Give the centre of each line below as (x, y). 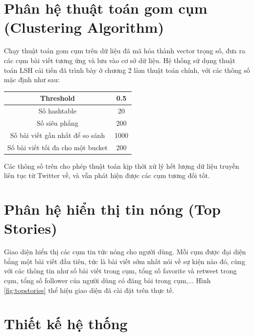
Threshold (58, 98)
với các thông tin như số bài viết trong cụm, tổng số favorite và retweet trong (120, 271)
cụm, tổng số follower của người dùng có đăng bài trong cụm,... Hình (107, 280)
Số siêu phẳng (58, 123)
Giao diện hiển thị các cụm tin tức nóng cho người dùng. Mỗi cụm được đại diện (125, 252)
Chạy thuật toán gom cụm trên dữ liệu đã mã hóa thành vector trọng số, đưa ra (125, 51)
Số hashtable (58, 111)
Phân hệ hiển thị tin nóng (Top (112, 209)
